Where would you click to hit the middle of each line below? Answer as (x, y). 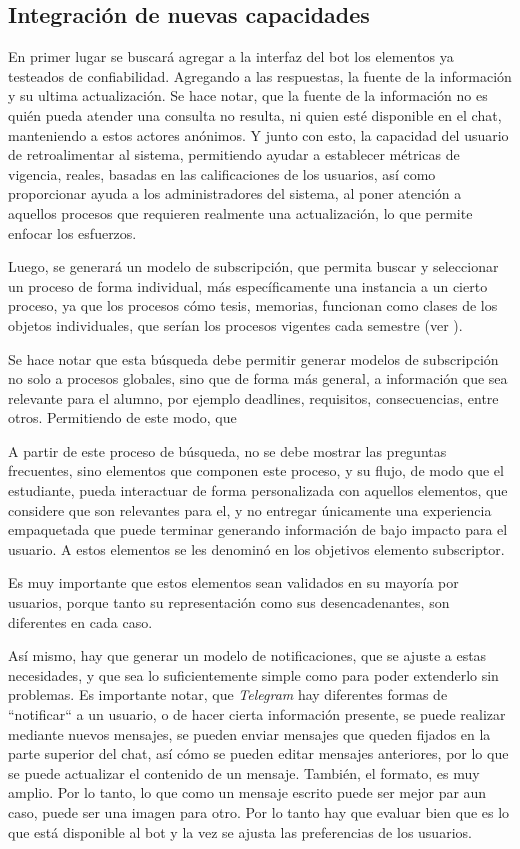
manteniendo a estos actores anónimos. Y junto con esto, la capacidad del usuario (258, 134)
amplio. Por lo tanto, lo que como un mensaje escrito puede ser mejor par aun (247, 792)
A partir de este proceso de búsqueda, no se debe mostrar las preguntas (227, 450)
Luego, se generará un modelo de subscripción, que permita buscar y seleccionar (253, 266)
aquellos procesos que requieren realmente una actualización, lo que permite (240, 212)
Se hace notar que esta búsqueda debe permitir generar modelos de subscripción (253, 358)
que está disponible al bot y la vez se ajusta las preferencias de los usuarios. (240, 831)
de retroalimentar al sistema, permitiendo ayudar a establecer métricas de (234, 154)
